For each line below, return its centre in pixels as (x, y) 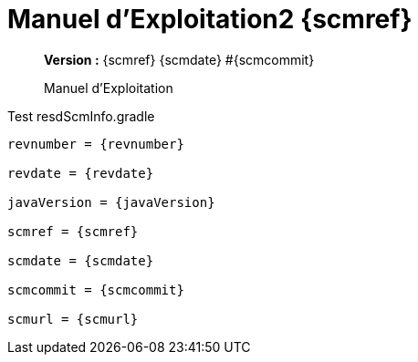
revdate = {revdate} (81, 173)
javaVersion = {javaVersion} (111, 202)
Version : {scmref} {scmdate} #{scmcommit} (179, 59)
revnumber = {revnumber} (96, 144)
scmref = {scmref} (73, 231)
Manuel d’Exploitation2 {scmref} (210, 19)
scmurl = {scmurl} (73, 319)
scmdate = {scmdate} (81, 260)
